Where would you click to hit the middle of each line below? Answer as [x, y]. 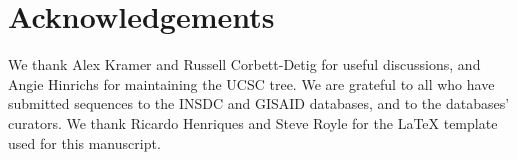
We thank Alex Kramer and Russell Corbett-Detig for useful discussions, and [244, 64]
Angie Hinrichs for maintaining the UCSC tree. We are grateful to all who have [251, 83]
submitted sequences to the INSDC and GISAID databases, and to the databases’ [259, 103]
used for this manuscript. [84, 142]
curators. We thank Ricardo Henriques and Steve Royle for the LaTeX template [253, 122]
